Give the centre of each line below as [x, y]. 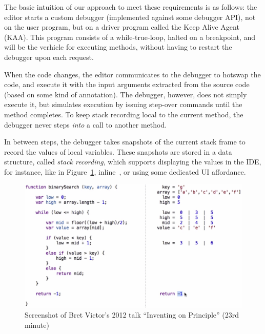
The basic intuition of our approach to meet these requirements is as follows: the [131, 7]
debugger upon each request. [49, 57]
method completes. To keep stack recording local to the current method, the [124, 114]
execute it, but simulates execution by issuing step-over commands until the [123, 104]
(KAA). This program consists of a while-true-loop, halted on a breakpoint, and [130, 37]
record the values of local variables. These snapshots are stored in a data [118, 151]
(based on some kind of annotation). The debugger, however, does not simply [126, 94]
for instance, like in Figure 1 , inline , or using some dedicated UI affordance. [125, 171]
